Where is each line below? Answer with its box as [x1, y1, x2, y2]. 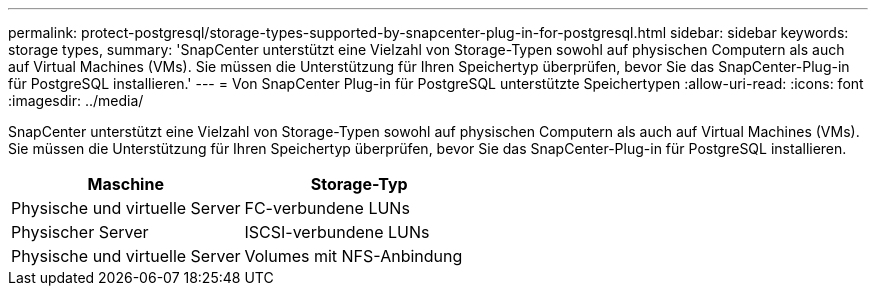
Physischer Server [11, 222, 149, 242]
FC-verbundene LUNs [244, 198, 410, 218]
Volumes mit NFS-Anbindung [244, 246, 463, 266]
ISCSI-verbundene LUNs [244, 222, 430, 242]
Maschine [87, 174, 164, 194]
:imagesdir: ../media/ [8, 92, 144, 109]
